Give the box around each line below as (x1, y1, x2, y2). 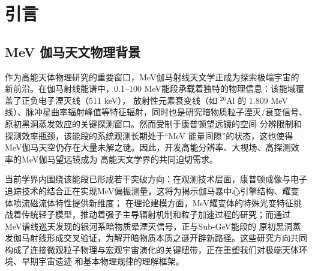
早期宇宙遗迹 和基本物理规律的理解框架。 (21, 255, 184, 267)
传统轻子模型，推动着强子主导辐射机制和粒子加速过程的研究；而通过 (21, 208, 290, 221)
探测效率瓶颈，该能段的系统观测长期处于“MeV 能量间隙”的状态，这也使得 (5, 129, 293, 141)
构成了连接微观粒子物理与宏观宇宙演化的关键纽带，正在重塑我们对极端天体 (5, 243, 299, 255)
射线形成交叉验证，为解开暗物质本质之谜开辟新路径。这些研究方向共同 (29, 231, 307, 244)
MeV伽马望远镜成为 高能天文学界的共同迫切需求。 (21, 152, 218, 165)
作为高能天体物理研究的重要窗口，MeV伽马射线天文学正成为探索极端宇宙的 (5, 70, 299, 83)
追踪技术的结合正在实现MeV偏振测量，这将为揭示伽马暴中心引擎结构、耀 (5, 184, 291, 197)
